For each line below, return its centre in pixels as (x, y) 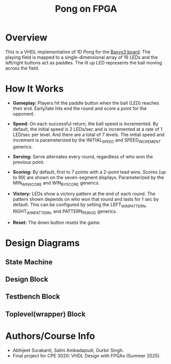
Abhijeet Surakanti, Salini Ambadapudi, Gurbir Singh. (68, 350)
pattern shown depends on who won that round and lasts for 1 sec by (86, 199)
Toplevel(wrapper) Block (46, 314)
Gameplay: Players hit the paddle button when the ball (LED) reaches (86, 103)
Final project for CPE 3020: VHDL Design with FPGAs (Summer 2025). (87, 355)
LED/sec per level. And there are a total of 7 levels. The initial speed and (89, 134)
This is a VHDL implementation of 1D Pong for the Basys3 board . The (78, 52)
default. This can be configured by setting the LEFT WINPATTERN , (80, 205)
